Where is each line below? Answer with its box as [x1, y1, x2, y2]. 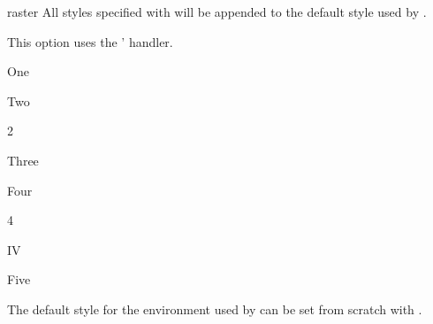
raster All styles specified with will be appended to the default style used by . [7, 3, 427, 20]
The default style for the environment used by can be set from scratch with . [7, 299, 422, 318]
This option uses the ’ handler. [7, 32, 173, 50]
